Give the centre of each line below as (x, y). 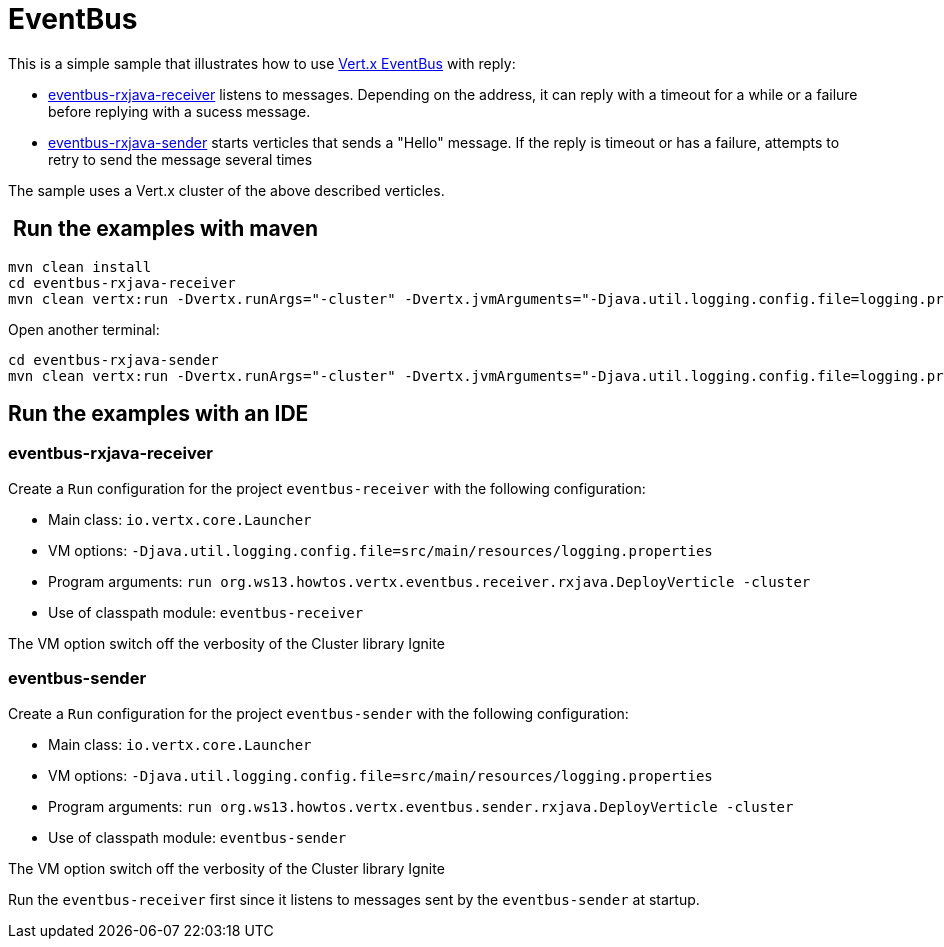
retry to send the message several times (180, 159)
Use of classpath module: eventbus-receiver (206, 612)
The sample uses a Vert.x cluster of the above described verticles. (226, 190)
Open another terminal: (84, 329)
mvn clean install (80, 266)
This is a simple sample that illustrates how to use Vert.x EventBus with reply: (262, 63)
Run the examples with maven (165, 229)
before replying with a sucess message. (179, 111)
